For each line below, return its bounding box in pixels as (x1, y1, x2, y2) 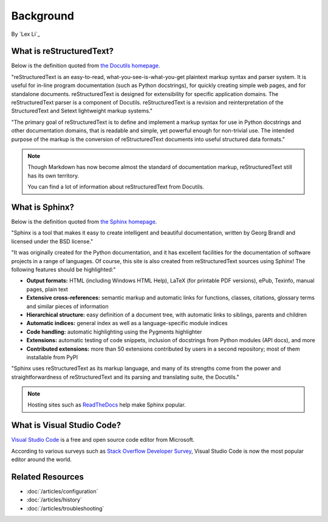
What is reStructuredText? (11, 46, 114, 57)
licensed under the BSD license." (11, 238, 94, 245)
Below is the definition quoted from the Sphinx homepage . (11, 218, 157, 225)
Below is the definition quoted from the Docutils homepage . (11, 62, 160, 69)
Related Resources (11, 472, 84, 482)
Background (11, 9, 74, 22)
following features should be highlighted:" (11, 266, 116, 273)
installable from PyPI (26, 353, 78, 361)
